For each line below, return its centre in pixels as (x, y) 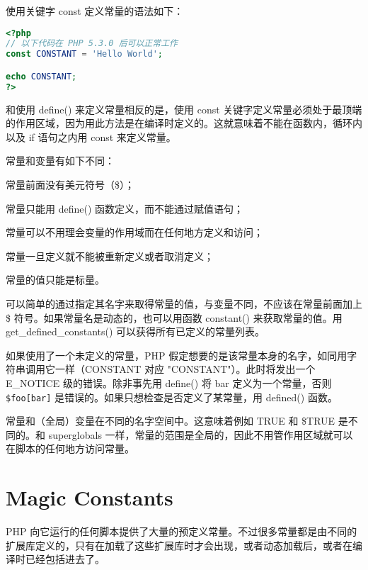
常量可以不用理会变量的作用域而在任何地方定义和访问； (134, 232)
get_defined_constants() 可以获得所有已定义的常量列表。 (136, 331)
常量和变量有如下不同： (60, 161)
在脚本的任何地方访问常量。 (70, 448)
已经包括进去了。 (65, 559)
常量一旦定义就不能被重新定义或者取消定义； (110, 256)
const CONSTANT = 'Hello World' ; (85, 54)
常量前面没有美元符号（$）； (70, 184)
